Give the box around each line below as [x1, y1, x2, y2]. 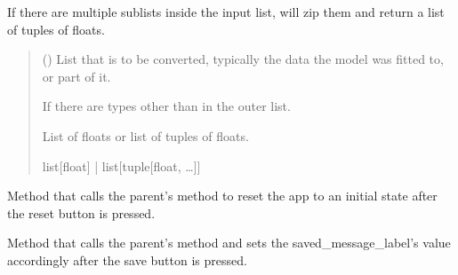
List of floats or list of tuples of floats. [42, 126, 249, 145]
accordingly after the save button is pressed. [7, 250, 247, 269]
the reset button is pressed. [7, 203, 156, 222]
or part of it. [42, 67, 111, 85]
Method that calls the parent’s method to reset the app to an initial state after [7, 186, 438, 205]
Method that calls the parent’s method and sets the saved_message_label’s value [7, 233, 451, 252]
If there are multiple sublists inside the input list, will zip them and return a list [7, 3, 445, 20]
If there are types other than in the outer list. [42, 97, 291, 115]
